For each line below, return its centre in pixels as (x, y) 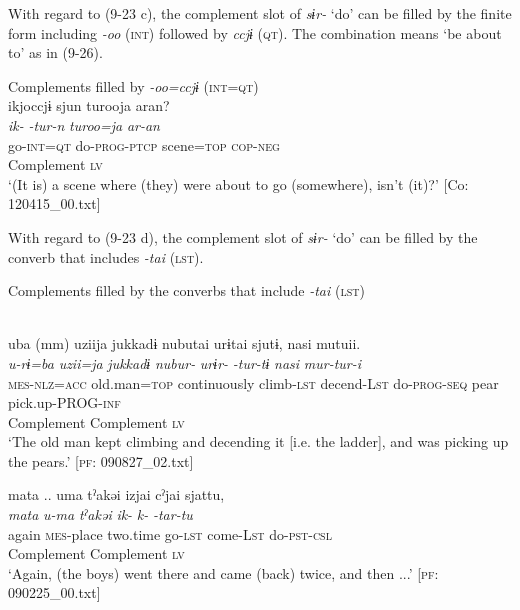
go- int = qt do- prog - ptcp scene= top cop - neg (144, 144)
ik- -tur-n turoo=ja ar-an (84, 124)
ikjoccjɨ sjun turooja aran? (89, 105)
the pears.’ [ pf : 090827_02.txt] (101, 460)
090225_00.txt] (54, 592)
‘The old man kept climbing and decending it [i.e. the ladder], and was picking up (258, 441)
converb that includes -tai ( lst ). (106, 256)
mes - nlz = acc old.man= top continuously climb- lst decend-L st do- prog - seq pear (253, 382)
